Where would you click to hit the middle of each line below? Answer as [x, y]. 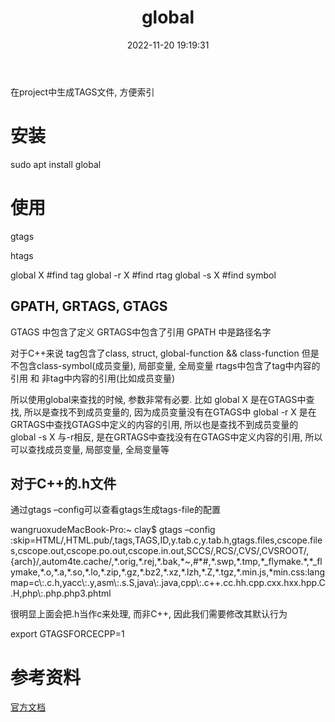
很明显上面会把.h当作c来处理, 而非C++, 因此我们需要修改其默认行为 [149, 614]
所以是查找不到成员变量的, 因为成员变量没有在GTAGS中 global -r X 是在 [170, 412]
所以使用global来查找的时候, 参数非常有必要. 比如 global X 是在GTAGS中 [158, 399]
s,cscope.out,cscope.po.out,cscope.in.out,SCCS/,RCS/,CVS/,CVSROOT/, [160, 551]
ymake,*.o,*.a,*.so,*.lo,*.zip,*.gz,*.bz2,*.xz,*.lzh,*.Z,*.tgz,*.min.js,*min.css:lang [168, 572]
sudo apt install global [56, 164]
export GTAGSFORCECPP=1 [67, 634]
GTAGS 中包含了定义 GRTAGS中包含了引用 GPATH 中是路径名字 [141, 332]
